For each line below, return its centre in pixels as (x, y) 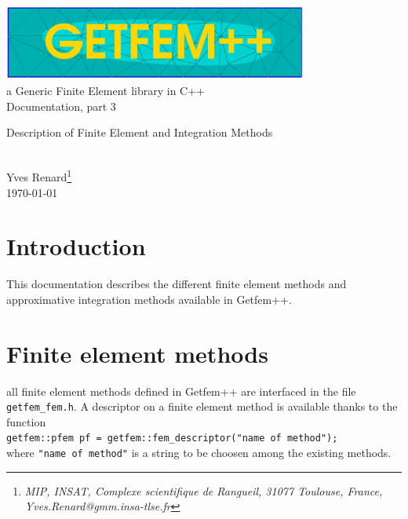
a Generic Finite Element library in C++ (106, 90)
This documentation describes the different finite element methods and (177, 284)
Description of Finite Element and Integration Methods (140, 132)
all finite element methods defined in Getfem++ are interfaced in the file (181, 391)
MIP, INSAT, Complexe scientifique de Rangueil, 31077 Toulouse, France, (204, 490)
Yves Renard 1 (39, 175)
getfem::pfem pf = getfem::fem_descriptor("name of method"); (172, 439)
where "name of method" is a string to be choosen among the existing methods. (199, 453)
